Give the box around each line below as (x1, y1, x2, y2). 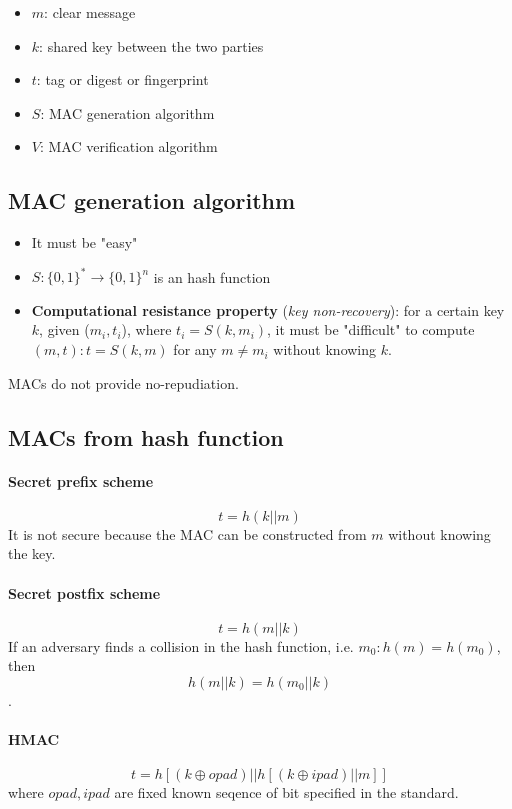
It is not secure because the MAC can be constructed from (8, 523, 367, 544)
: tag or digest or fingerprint (36, 69, 209, 90)
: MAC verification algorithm (39, 136, 218, 157)
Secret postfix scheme (8, 582, 161, 603)
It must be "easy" (31, 232, 138, 253)
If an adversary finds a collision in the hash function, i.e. (8, 635, 354, 656)
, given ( (39, 319, 90, 340)
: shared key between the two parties (39, 35, 264, 56)
